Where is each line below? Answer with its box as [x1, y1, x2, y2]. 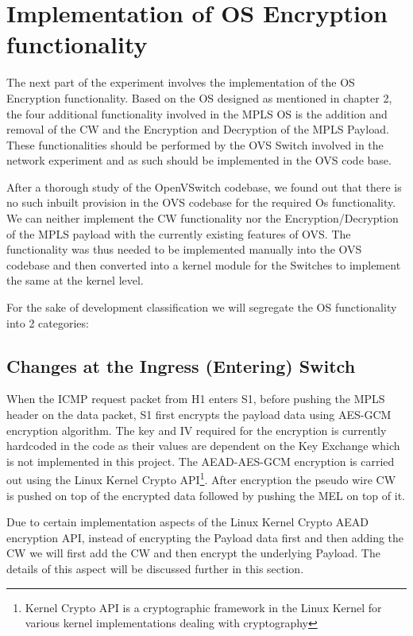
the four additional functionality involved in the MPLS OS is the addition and [6, 105, 388, 122]
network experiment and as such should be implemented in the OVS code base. [6, 152, 392, 169]
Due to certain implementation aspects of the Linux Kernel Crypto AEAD [6, 514, 369, 530]
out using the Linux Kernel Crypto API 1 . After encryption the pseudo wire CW [6, 469, 396, 488]
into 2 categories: [6, 314, 89, 331]
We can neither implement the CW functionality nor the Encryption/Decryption [6, 210, 399, 227]
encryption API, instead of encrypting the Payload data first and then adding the [6, 529, 404, 545]
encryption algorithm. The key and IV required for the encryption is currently [6, 421, 387, 438]
